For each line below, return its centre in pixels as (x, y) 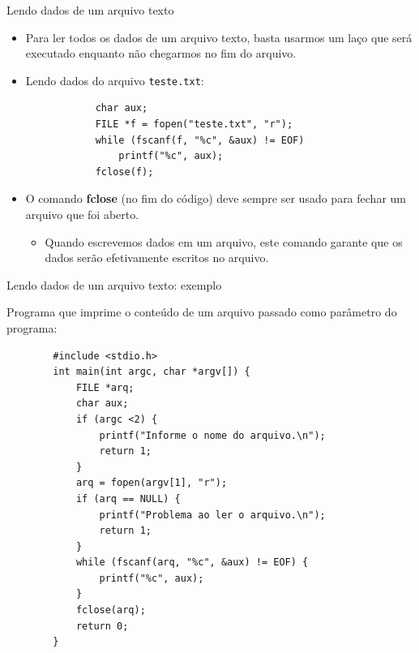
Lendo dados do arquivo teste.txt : (115, 80)
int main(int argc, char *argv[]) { (152, 372)
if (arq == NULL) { (128, 498)
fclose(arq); (111, 610)
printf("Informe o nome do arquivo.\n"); (212, 435)
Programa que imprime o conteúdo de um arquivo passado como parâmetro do (202, 312)
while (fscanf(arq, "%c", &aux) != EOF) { (192, 563)
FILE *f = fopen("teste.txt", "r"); (194, 125)
